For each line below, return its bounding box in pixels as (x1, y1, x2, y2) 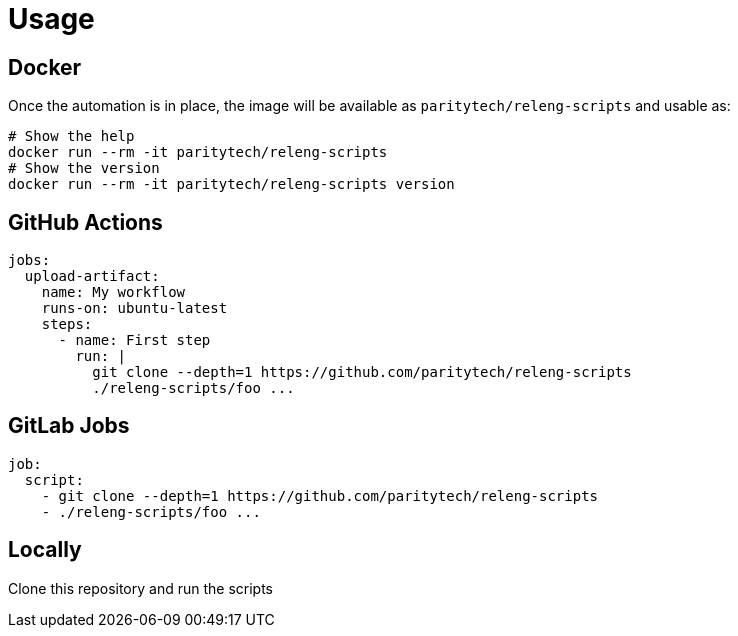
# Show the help (8, 128, 135, 145)
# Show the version (8, 160, 160, 177)
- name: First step (58, 332, 211, 349)
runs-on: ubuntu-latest (41, 300, 228, 317)
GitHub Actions (8, 209, 163, 235)
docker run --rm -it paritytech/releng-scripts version (8, 176, 455, 193)
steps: (41, 316, 93, 333)
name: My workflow (41, 284, 186, 301)
